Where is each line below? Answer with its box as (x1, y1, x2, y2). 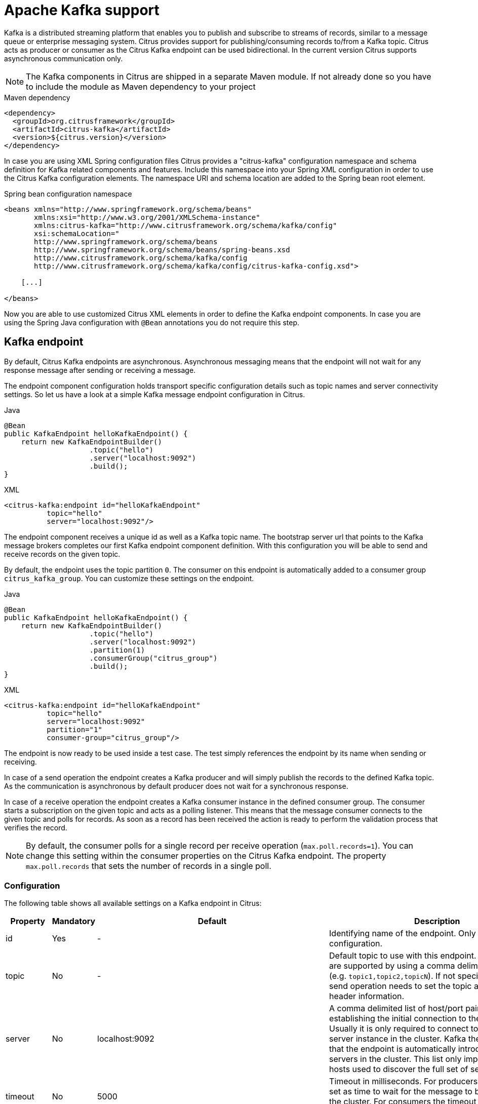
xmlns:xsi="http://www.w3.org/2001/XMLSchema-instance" (34, 213, 260, 221)
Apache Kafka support (4, 2, 160, 19)
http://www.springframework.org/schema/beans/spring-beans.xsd (34, 245, 290, 254)
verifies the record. (4, 823, 67, 832)
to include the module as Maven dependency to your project (26, 81, 256, 92)
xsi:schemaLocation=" (34, 229, 119, 238)
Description (414, 916, 460, 927)
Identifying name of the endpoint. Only (329, 928, 476, 939)
